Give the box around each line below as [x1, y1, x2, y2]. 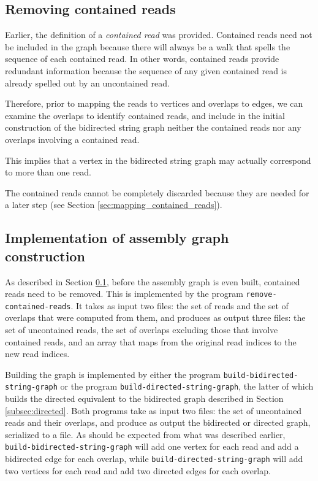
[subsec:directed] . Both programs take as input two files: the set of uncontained [5, 404, 302, 417]
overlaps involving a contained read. [5, 133, 140, 145]
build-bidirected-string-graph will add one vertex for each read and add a [5, 440, 299, 453]
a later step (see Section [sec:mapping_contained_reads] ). [5, 198, 222, 211]
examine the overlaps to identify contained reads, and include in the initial [5, 109, 285, 121]
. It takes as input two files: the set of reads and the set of [70, 299, 289, 312]
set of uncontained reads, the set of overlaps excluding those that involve [5, 323, 278, 336]
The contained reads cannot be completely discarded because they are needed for [5, 186, 309, 199]
